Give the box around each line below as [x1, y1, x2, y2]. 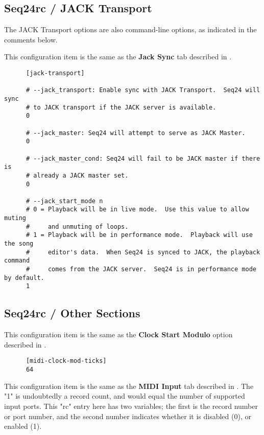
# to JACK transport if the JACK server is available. [26, 103, 217, 111]
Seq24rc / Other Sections [4, 305, 140, 321]
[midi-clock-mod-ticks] [26, 357, 107, 365]
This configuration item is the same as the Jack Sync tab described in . [4, 51, 232, 62]
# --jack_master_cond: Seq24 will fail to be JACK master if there [26, 155, 260, 162]
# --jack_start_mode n [26, 197, 103, 205]
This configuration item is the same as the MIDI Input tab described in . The [4, 380, 254, 391]
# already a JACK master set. [26, 171, 129, 179]
